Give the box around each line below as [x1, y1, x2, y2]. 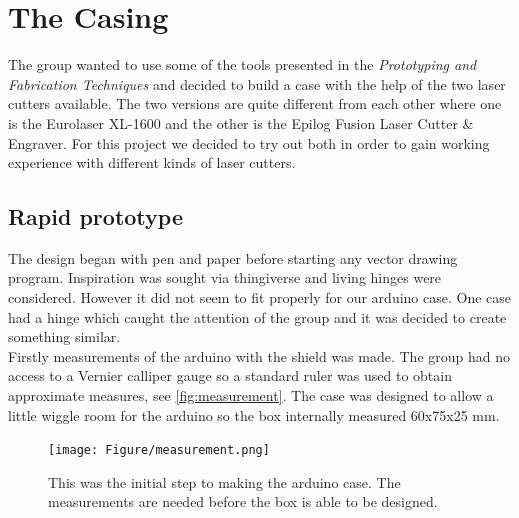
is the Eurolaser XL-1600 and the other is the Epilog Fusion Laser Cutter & [8, 112, 474, 133]
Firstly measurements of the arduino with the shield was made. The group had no [8, 345, 511, 366]
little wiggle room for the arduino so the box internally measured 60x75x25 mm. [8, 404, 500, 425]
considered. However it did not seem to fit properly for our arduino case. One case [8, 287, 512, 308]
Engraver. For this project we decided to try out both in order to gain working [8, 132, 490, 153]
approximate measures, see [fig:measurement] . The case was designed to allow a [8, 385, 494, 406]
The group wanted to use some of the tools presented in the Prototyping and [8, 54, 477, 75]
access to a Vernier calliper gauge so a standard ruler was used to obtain [8, 365, 452, 386]
